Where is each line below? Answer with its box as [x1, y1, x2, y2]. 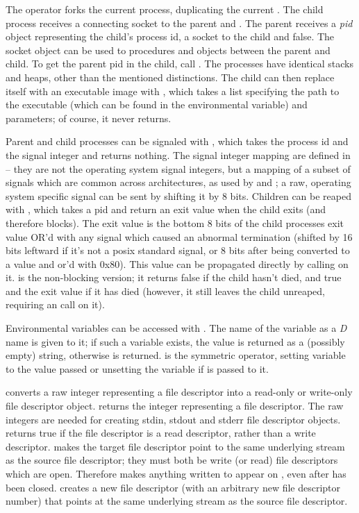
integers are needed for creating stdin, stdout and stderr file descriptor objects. [6, 412, 341, 426]
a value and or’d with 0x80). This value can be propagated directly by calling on [6, 256, 349, 271]
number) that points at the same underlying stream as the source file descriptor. [6, 494, 348, 508]
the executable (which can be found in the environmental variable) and [6, 97, 308, 112]
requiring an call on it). [6, 297, 105, 312]
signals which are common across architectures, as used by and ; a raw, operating [6, 175, 351, 190]
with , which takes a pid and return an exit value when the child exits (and [6, 202, 326, 217]
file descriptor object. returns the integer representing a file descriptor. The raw [6, 398, 344, 413]
